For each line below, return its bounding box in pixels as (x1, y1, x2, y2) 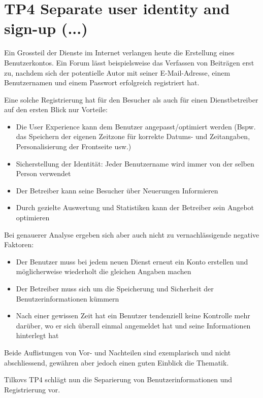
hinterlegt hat (16, 330, 59, 341)
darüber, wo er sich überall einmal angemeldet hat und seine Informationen (16, 320, 251, 330)
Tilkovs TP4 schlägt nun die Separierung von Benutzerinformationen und (4, 374, 233, 385)
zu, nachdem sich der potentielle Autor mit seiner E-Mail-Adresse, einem (4, 67, 231, 78)
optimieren (16, 212, 50, 223)
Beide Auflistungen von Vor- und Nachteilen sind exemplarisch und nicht (4, 347, 231, 357)
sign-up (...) (4, 18, 88, 39)
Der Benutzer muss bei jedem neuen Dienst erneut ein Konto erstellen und (16, 256, 248, 267)
